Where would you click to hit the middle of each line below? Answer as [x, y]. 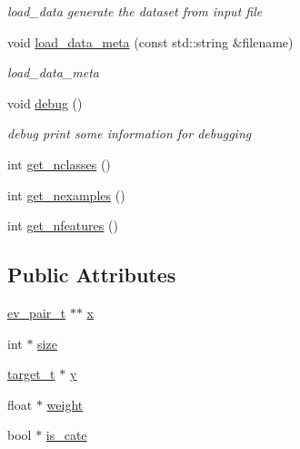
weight [65, 404]
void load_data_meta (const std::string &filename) [150, 41]
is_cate [66, 435]
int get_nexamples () [66, 194]
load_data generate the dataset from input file [135, 11]
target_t [31, 374]
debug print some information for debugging [130, 133]
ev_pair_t [37, 312]
